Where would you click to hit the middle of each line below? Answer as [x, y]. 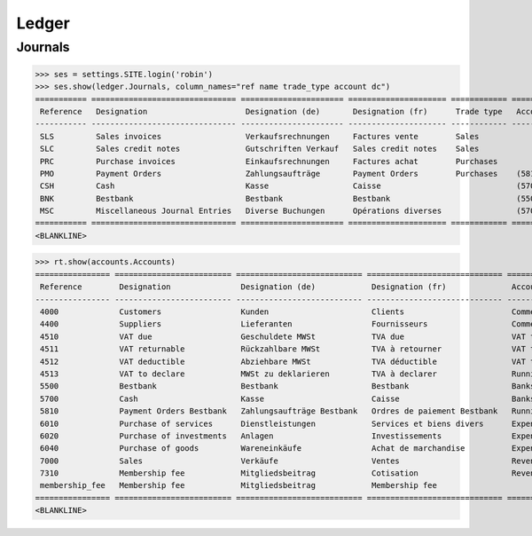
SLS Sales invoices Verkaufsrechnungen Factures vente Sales [260, 136]
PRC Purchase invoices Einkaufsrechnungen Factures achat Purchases [269, 161]
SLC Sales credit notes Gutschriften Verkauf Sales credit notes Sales [260, 149]
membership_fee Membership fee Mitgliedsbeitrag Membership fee [239, 485]
